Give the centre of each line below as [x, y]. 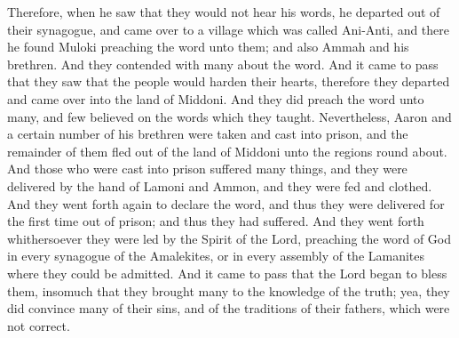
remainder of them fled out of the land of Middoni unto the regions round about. [227, 151]
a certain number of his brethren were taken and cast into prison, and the [208, 134]
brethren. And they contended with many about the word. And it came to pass [223, 64]
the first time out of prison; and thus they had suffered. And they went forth [216, 221]
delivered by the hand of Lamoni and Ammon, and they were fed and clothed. [220, 185]
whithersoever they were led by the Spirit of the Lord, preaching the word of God [229, 238]
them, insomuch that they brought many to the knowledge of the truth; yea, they [229, 290]
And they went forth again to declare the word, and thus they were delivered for [226, 203]
